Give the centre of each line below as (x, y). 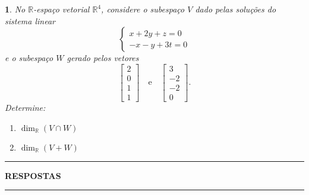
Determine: (25, 107)
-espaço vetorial (62, 9)
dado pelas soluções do (236, 9)
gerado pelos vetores (103, 58)
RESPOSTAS (33, 175)
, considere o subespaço (143, 9)
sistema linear (30, 20)
